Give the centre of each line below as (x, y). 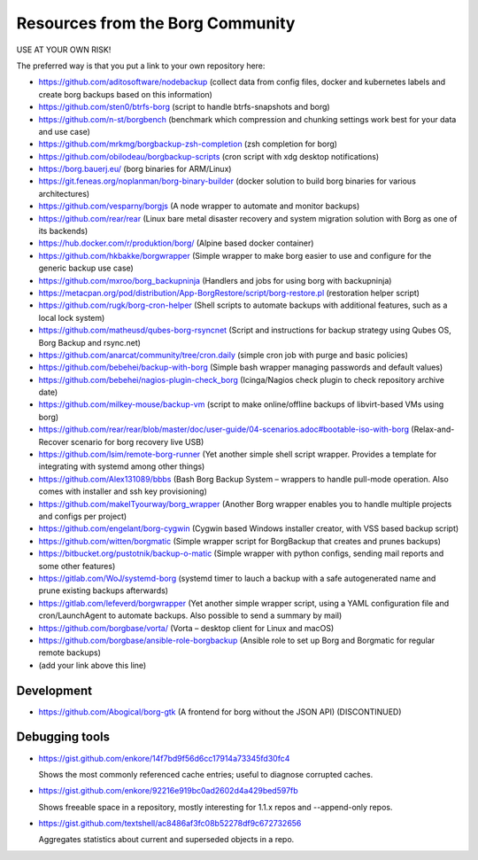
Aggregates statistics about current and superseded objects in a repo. (166, 840)
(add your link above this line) (93, 665)
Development (54, 690)
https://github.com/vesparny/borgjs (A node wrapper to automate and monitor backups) (199, 206)
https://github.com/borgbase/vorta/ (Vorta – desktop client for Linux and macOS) (186, 628)
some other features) (77, 566)
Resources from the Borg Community (156, 23)
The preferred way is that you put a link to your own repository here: (141, 66)
